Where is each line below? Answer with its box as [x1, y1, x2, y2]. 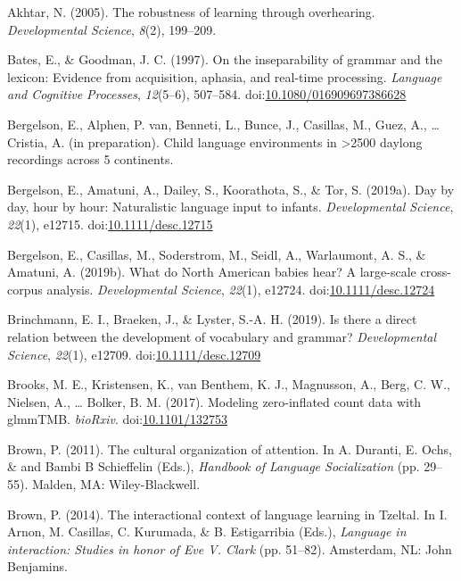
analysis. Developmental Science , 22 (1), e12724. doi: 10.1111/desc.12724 [46, 279, 435, 298]
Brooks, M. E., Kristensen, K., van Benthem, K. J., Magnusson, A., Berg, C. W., [7, 375, 450, 394]
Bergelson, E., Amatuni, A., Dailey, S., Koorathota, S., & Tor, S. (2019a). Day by [7, 179, 455, 198]
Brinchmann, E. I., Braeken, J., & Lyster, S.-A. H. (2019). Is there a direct [7, 310, 417, 328]
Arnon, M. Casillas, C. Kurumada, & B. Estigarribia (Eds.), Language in [7, 522, 407, 541]
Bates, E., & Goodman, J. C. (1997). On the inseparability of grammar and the [7, 50, 442, 69]
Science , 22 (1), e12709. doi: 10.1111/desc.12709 [7, 344, 261, 363]
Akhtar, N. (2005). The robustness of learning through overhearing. [7, 3, 375, 21]
